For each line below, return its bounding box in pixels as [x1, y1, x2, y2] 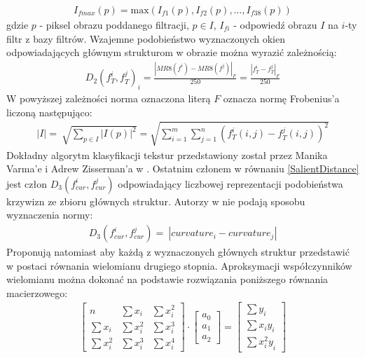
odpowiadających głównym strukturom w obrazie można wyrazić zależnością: [6, 45, 337, 60]
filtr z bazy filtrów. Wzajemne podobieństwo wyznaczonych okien [6, 31, 285, 46]
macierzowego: [6, 285, 68, 300]
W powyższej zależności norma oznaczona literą [6, 90, 211, 105]
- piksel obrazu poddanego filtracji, [39, 18, 189, 32]
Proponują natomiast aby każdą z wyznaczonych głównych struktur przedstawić [6, 245, 350, 259]
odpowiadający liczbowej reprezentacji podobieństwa [118, 176, 343, 191]
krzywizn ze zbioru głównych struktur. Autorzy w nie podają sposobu [6, 193, 305, 208]
